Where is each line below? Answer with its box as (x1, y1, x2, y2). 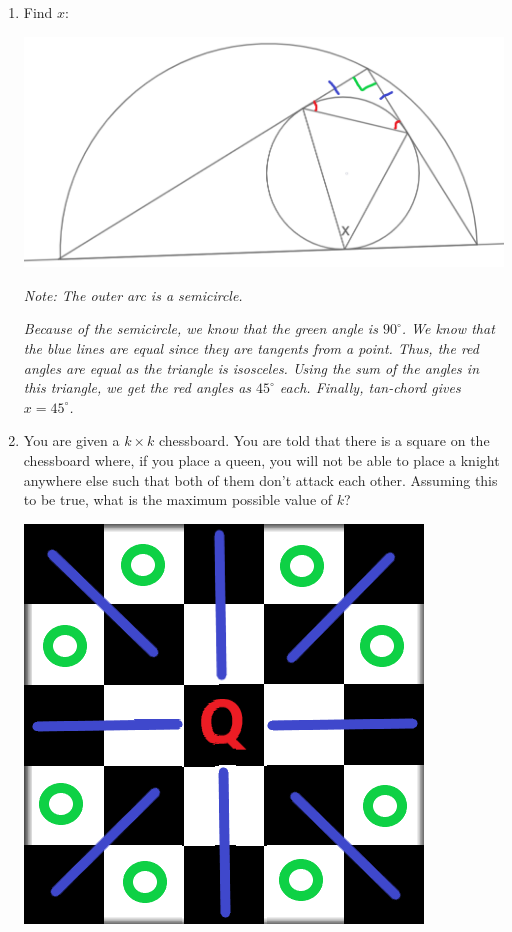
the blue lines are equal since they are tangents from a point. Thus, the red (23, 338, 479, 359)
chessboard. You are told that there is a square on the (158, 430, 490, 451)
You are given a (23, 430, 120, 451)
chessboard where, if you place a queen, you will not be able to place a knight (23, 449, 500, 470)
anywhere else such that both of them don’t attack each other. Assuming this (23, 469, 498, 490)
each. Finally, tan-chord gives (279, 377, 461, 398)
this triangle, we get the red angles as (23, 377, 252, 398)
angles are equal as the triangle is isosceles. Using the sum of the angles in (23, 357, 480, 378)
